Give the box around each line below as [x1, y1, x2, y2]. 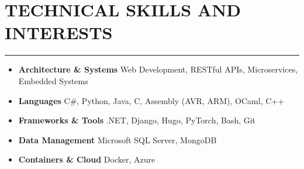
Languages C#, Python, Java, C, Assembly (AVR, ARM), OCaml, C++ [18, 94, 285, 106]
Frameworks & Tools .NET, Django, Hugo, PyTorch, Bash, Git [18, 114, 256, 126]
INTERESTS [5, 20, 113, 44]
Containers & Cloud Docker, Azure [18, 153, 156, 165]
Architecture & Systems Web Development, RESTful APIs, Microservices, [18, 63, 298, 75]
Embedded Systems [18, 74, 88, 87]
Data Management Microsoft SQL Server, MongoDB [18, 133, 217, 146]
